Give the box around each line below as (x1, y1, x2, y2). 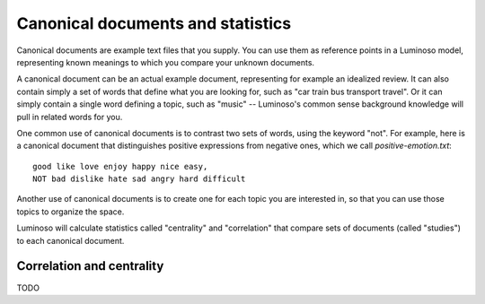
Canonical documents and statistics (16, 13, 292, 33)
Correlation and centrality (16, 258, 164, 274)
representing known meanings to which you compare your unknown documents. (16, 56, 314, 67)
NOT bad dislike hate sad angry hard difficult (32, 174, 246, 184)
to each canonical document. (16, 235, 125, 246)
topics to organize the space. (16, 206, 125, 217)
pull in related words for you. (16, 111, 123, 122)
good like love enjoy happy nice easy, (32, 161, 208, 171)
